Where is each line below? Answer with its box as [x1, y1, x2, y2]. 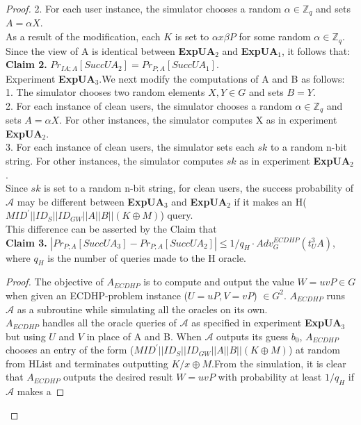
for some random [239, 29, 311, 44]
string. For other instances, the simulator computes [6, 153, 224, 167]
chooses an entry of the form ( [6, 342, 134, 357]
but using [6, 328, 46, 343]
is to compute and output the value [143, 274, 294, 289]
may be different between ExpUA [17, 194, 164, 208]
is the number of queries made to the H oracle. [47, 250, 247, 265]
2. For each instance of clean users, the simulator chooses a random [6, 98, 292, 112]
